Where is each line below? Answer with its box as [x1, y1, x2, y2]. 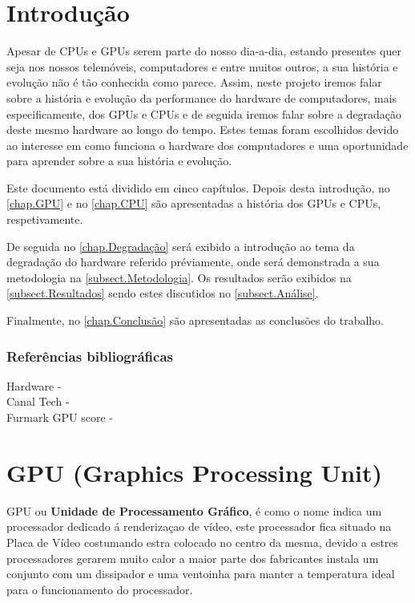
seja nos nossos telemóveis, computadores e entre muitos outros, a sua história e [6, 58, 398, 75]
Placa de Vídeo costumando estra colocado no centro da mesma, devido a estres [6, 533, 399, 550]
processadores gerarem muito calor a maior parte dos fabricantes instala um [6, 549, 379, 566]
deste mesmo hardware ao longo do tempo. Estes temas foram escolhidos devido [6, 121, 399, 138]
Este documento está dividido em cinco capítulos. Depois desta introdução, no [6, 179, 390, 196]
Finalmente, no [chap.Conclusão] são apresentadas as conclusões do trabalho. [6, 312, 384, 329]
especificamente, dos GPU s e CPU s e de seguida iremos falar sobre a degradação [6, 105, 402, 122]
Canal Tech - [6, 393, 70, 410]
